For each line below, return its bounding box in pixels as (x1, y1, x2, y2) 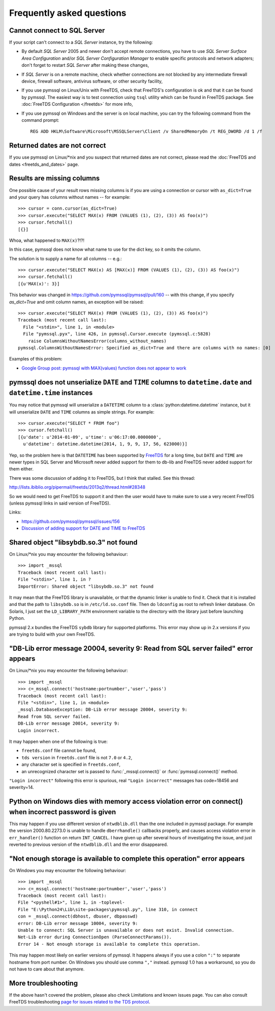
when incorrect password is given (9, 808, 116, 816)
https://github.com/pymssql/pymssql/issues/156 (21, 518, 120, 524)
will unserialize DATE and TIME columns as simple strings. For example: (9, 409, 154, 415)
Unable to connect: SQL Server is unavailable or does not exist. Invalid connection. (18, 927, 234, 933)
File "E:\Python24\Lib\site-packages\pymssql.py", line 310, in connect (18, 907, 198, 912)
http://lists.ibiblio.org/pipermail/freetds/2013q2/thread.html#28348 (9, 484, 145, 490)
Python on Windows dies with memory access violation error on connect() (9, 797, 243, 806)
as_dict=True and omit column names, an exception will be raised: (9, 299, 144, 305)
